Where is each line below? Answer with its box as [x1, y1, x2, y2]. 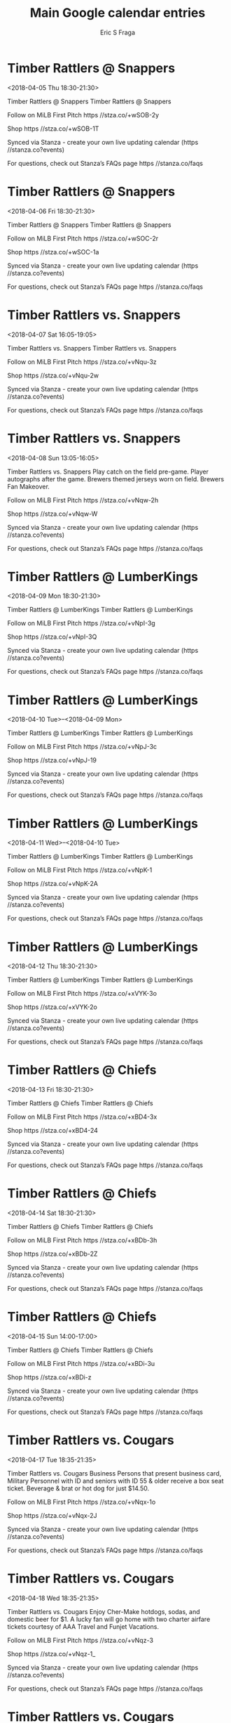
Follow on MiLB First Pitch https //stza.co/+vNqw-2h [7, 495, 159, 504]
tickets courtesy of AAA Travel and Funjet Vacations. [7, 1622, 160, 1631]
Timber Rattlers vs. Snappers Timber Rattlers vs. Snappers [7, 344, 177, 352]
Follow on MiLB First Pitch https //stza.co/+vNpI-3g [7, 619, 155, 628]
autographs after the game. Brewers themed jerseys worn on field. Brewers [7, 474, 225, 483]
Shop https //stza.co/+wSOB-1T [7, 124, 99, 133]
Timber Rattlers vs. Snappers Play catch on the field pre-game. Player [7, 467, 209, 476]
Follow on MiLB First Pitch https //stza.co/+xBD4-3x [7, 1112, 157, 1121]
